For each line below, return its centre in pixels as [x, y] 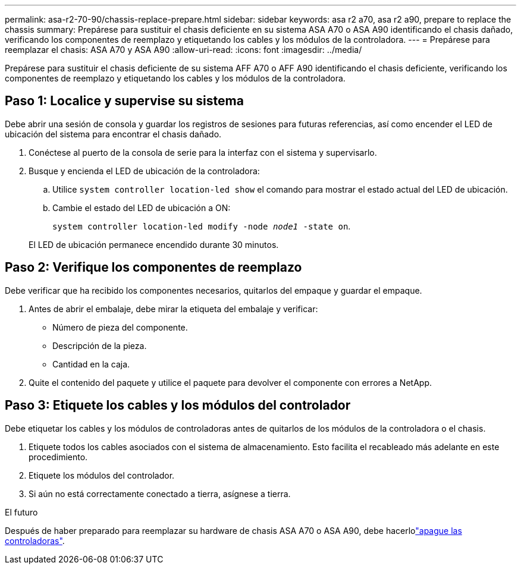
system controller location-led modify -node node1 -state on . [202, 226]
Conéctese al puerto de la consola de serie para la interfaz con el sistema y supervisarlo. [203, 152]
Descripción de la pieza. [100, 345]
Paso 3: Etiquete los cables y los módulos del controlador [178, 405]
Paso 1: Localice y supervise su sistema [124, 101]
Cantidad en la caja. [91, 364]
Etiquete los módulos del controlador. [102, 475]
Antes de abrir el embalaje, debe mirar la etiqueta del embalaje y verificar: [173, 309]
